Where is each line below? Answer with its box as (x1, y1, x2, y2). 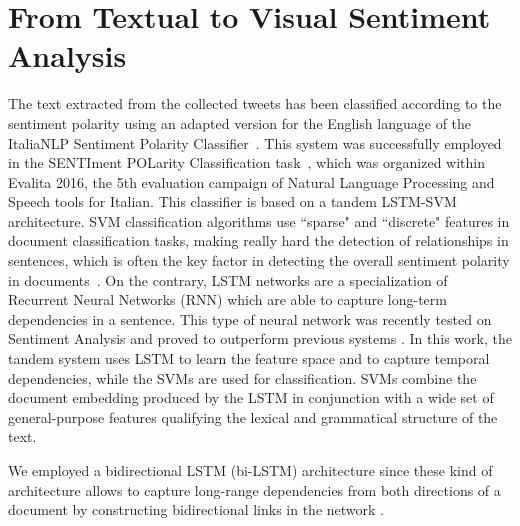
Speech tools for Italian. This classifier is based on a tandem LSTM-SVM (8, 191, 457, 212)
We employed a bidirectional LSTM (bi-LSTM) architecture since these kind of (8, 460, 493, 480)
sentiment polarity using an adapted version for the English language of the (8, 112, 472, 133)
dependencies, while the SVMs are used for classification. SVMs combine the (8, 367, 477, 388)
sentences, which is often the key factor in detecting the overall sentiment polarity (8, 250, 510, 271)
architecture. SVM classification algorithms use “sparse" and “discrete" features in (8, 210, 510, 231)
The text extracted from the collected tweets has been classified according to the (8, 93, 502, 114)
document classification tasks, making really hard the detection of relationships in (8, 230, 509, 251)
